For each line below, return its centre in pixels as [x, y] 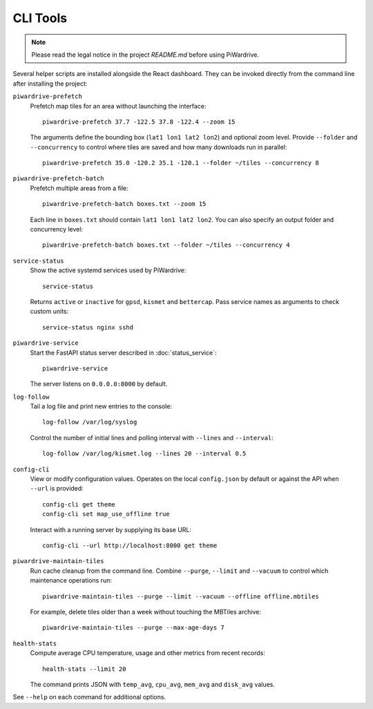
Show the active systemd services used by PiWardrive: [108, 270]
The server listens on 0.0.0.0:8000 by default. [99, 384]
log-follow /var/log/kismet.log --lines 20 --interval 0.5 [144, 454]
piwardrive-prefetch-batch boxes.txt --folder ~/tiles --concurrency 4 [166, 245]
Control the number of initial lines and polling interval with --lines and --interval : [152, 437]
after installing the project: [50, 84]
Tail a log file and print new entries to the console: [101, 406]
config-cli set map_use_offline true [106, 514]
